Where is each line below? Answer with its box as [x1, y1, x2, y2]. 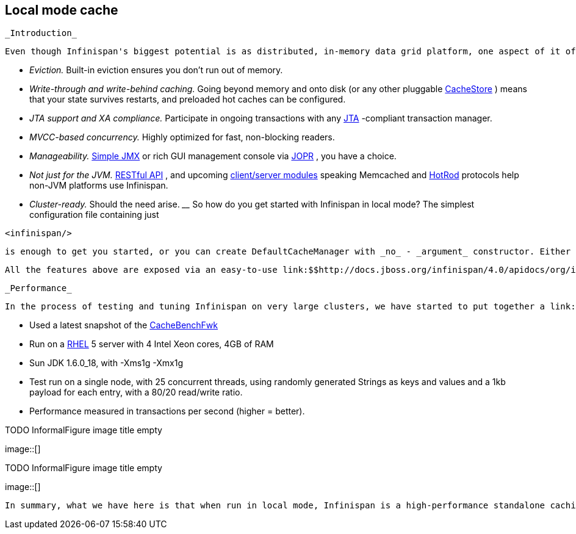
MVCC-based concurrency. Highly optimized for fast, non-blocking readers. [29, 132, 335, 143]
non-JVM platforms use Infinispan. [29, 180, 168, 191]
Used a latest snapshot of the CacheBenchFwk [29, 320, 218, 331]
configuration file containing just [29, 209, 159, 220]
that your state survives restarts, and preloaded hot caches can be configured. [29, 94, 346, 105]
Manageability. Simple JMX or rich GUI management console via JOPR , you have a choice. [29, 151, 397, 162]
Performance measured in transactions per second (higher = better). [29, 406, 305, 417]
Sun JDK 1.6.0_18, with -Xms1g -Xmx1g [29, 358, 183, 369]
